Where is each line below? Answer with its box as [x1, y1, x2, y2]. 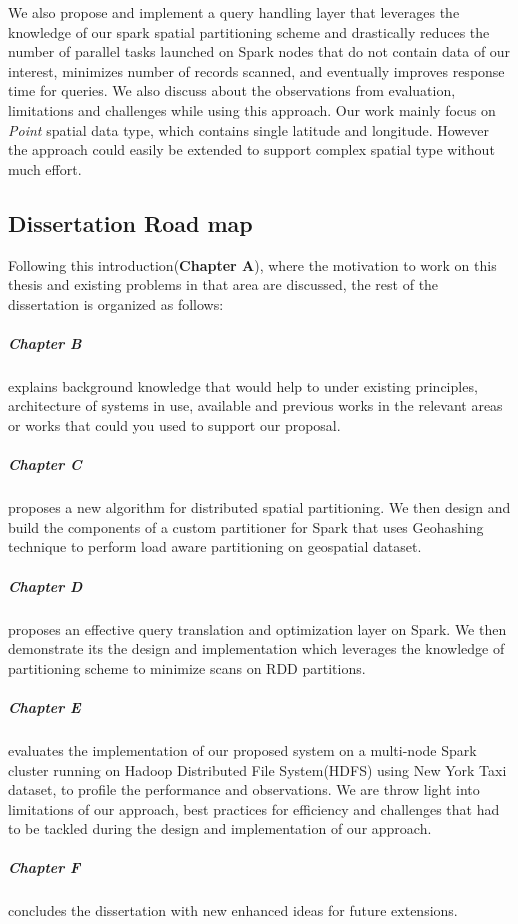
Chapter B [8, 332, 82, 353]
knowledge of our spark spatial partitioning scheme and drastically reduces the [8, 21, 490, 42]
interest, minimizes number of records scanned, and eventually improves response [8, 60, 505, 81]
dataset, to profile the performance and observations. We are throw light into [8, 779, 480, 800]
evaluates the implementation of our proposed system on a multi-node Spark [8, 739, 477, 760]
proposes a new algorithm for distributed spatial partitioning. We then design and [8, 497, 511, 518]
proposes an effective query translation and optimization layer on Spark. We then [8, 618, 507, 639]
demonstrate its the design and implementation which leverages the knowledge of [8, 638, 505, 659]
